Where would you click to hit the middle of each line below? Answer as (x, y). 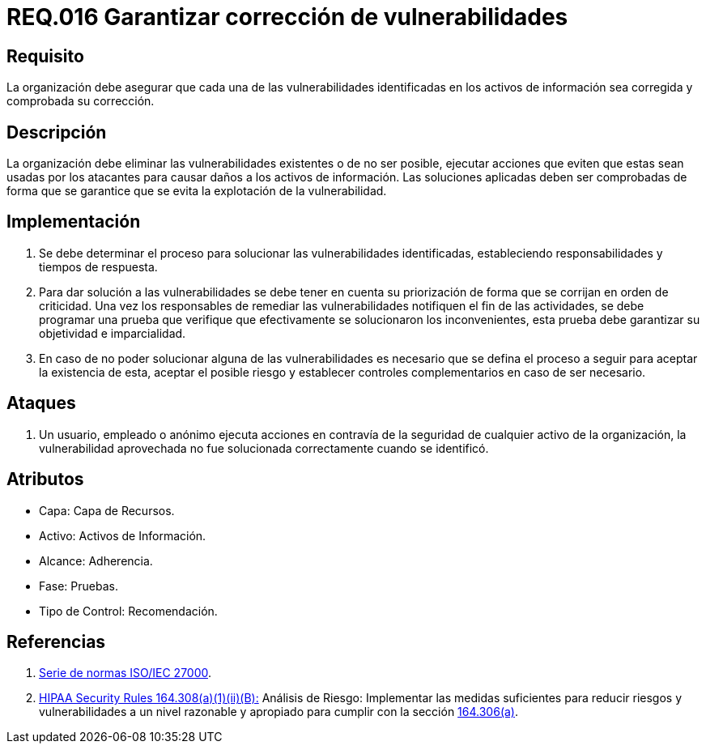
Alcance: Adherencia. (96, 560)
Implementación (74, 222)
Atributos (45, 479)
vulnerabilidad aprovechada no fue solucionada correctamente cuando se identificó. (264, 448)
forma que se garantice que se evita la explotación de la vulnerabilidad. (197, 191)
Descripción (57, 132)
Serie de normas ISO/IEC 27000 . (125, 673)
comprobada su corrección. (81, 101)
